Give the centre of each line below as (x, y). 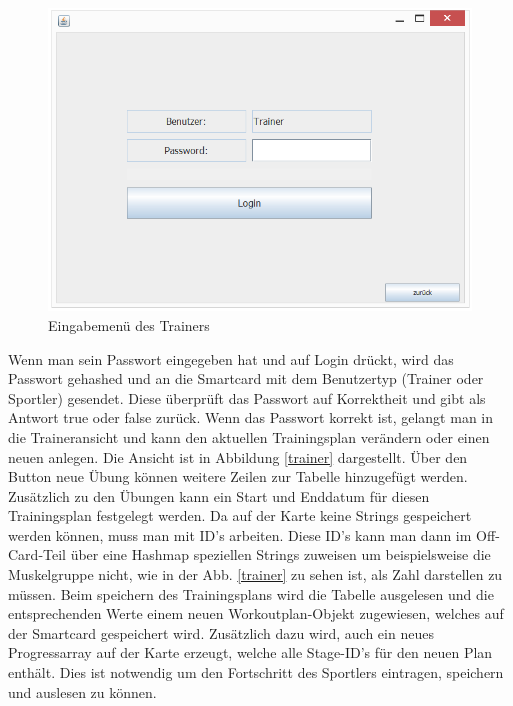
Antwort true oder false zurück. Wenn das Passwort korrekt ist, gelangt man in (251, 417)
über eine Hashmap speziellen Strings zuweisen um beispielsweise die (280, 554)
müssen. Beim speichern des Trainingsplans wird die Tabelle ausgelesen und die (251, 593)
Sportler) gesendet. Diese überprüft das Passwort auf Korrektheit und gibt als (247, 397)
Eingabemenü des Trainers (129, 324)
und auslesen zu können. (82, 691)
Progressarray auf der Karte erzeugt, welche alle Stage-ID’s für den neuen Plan (250, 652)
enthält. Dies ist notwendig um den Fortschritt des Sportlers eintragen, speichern (256, 672)
